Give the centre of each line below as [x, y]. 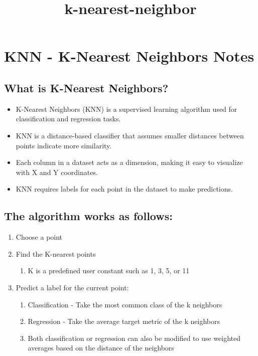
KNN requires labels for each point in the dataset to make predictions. [124, 189]
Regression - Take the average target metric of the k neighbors [124, 321]
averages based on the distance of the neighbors [101, 348]
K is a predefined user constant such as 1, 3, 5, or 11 [109, 271]
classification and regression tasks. [68, 119]
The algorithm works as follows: [88, 216]
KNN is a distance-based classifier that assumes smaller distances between [130, 135]
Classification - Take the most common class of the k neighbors [125, 304]
